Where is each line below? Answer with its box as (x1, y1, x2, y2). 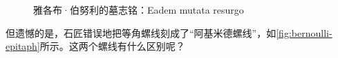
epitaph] (6, 39, 40, 53)
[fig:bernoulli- (276, 25, 332, 40)
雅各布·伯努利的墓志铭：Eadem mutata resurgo (33, 3, 244, 16)
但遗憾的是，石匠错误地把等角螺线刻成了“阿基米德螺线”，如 (6, 25, 276, 40)
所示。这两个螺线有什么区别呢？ (39, 39, 185, 53)
